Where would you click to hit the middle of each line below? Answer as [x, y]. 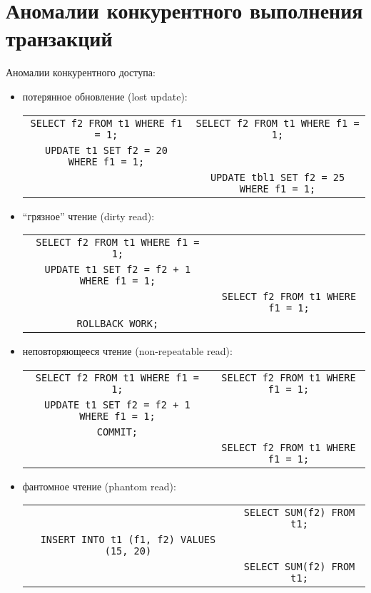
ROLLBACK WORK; [118, 324]
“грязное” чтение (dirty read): [88, 216]
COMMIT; [117, 432]
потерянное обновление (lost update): [105, 96]
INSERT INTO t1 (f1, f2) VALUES [128, 540]
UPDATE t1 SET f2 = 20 [106, 150]
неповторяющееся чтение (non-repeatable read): [127, 351]
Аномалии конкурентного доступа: [81, 72]
